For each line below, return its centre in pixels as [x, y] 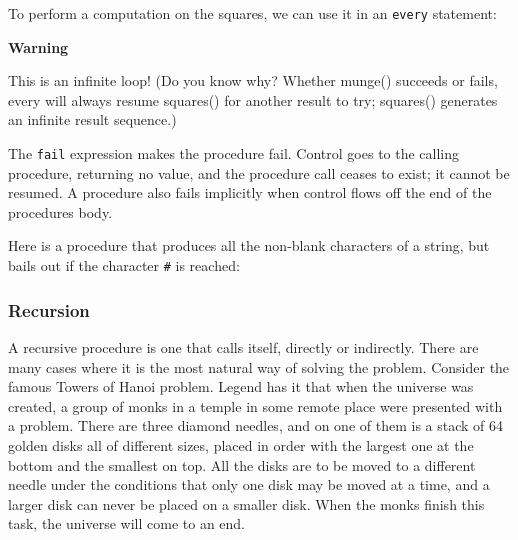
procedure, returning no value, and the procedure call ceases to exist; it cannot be [259, 172]
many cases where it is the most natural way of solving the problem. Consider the [259, 366]
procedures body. [60, 211]
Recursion [49, 309]
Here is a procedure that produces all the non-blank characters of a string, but [249, 245]
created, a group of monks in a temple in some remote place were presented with [255, 405]
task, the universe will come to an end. [127, 523]
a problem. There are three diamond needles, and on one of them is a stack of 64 [256, 425]
